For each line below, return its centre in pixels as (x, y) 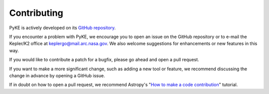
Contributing (36, 13)
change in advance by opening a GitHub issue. (57, 75)
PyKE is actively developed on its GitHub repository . (63, 28)
